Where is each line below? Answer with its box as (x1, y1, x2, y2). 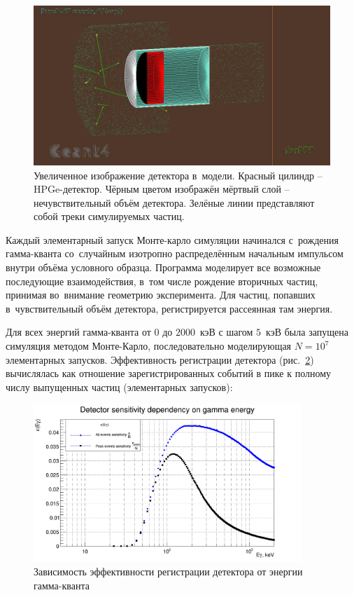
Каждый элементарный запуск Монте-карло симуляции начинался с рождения (6, 232, 339, 247)
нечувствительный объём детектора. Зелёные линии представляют (34, 195, 315, 210)
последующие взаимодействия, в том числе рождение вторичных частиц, (6, 273, 318, 288)
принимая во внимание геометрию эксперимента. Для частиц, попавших (6, 287, 316, 302)
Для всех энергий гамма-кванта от (6, 324, 151, 339)
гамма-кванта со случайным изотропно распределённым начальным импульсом (6, 246, 344, 261)
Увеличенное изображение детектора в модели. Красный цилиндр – (34, 167, 323, 182)
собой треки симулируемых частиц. (34, 209, 185, 224)
